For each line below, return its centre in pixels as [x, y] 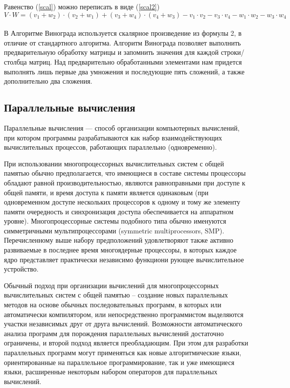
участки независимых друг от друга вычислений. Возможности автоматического [123, 324]
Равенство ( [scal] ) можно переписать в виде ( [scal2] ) [82, 6]
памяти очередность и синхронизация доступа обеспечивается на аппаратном [119, 211]
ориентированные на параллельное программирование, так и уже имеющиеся [119, 362]
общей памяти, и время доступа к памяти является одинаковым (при [106, 192]
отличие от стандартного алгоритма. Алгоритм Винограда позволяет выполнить [123, 42]
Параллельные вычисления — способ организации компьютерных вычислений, [122, 127]
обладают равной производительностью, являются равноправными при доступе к [125, 182]
